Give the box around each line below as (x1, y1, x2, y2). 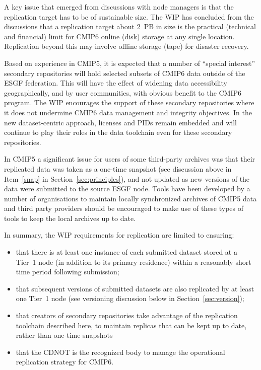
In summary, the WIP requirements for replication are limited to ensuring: (4, 230, 234, 240)
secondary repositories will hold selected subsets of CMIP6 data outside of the (4, 67, 245, 78)
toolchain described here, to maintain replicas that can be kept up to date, (16, 320, 247, 330)
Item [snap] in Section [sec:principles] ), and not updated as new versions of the (4, 173, 250, 184)
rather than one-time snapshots (16, 330, 113, 340)
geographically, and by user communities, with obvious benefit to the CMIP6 (4, 87, 242, 98)
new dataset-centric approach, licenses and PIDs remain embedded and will (4, 117, 237, 127)
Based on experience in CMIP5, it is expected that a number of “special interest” (4, 57, 255, 68)
